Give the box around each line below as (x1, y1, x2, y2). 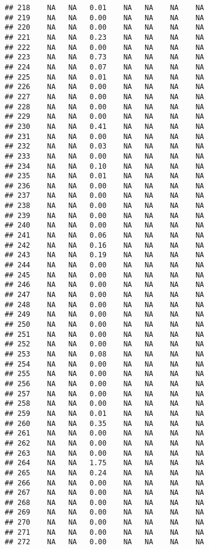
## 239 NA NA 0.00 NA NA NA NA (5, 211, 204, 220)
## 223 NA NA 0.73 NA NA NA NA (5, 53, 204, 62)
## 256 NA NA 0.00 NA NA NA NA (5, 379, 204, 388)
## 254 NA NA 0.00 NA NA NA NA (5, 359, 204, 368)
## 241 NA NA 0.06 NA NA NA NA (5, 231, 204, 240)
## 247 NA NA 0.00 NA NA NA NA (5, 291, 204, 299)
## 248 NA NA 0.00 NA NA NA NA (5, 300, 204, 309)
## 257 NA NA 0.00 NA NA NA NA (5, 389, 204, 398)
